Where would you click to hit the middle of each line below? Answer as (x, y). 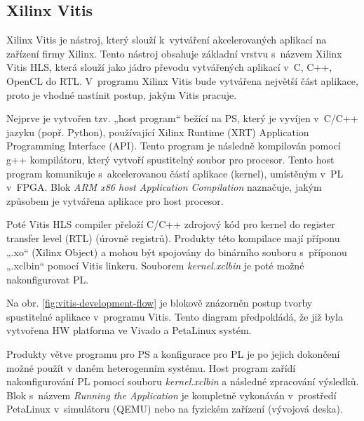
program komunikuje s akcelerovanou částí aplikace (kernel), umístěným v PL (175, 173)
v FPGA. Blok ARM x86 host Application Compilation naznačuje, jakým (164, 187)
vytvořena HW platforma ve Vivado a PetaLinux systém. (129, 330)
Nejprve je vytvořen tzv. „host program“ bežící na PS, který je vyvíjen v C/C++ (182, 118)
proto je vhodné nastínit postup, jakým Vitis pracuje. (122, 94)
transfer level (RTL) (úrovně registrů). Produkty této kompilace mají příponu (173, 238)
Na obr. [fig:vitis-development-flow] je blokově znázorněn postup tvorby (160, 303)
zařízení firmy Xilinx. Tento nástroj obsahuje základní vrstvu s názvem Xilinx (174, 53)
